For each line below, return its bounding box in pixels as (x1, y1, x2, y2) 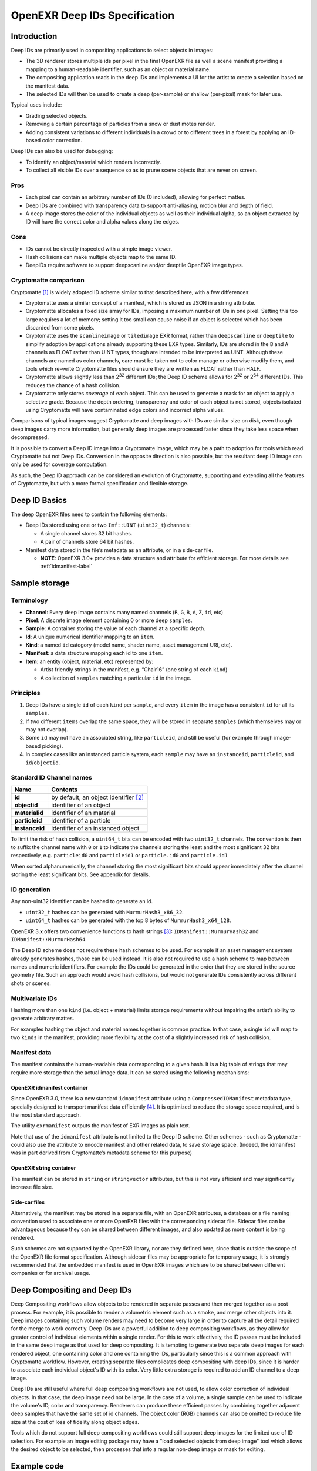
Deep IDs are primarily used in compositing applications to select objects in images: (11, 47, 214, 54)
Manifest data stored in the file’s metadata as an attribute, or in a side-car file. (25, 546, 214, 553)
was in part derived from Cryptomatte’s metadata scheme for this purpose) (11, 1149, 193, 1156)
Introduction (11, 31, 58, 41)
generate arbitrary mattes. (11, 1015, 75, 1022)
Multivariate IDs (11, 994, 58, 1003)
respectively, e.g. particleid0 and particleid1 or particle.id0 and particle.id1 (11, 852, 228, 859)
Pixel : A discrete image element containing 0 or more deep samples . (25, 617, 193, 624)
